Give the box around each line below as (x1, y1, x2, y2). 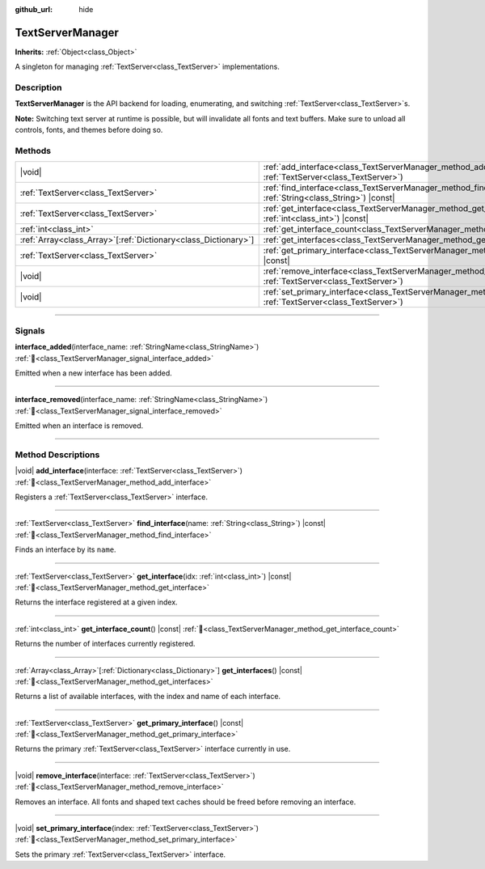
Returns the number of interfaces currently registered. (15, 639, 196, 649)
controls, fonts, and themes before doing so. (15, 125, 163, 135)
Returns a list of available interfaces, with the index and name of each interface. (15, 692, 281, 702)
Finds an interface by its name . (15, 545, 116, 554)
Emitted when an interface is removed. (15, 421, 144, 430)
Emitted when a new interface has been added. (15, 368, 173, 378)
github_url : (15, 5, 53, 14)
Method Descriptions (15, 449, 100, 460)
